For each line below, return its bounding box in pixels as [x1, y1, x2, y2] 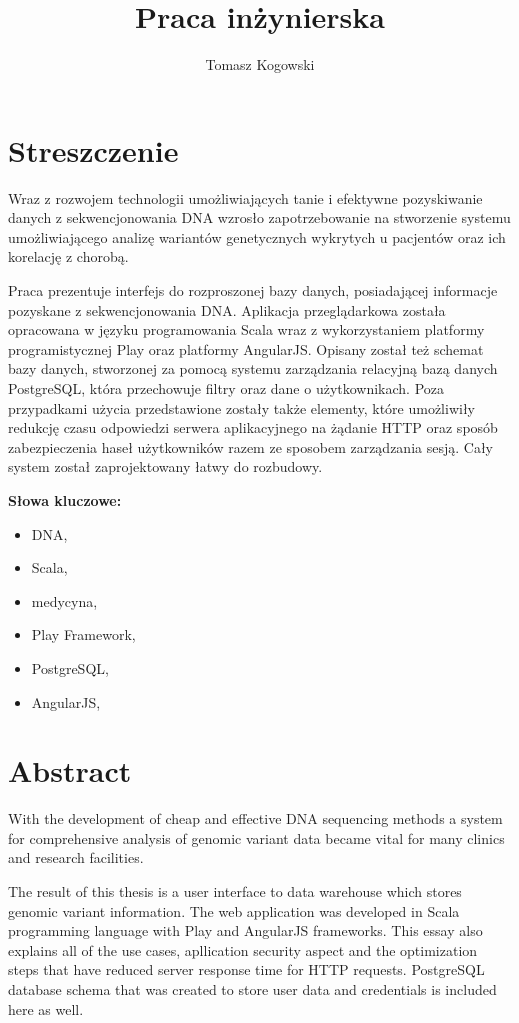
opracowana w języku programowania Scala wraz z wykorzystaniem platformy [8, 319, 485, 340]
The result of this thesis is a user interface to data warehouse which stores [8, 881, 462, 902]
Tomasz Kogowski [205, 54, 315, 75]
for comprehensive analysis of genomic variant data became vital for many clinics [8, 827, 505, 848]
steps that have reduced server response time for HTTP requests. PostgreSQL [8, 959, 485, 980]
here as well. [8, 998, 84, 1019]
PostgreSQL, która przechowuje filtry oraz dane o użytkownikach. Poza [8, 378, 445, 398]
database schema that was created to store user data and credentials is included [8, 979, 497, 999]
